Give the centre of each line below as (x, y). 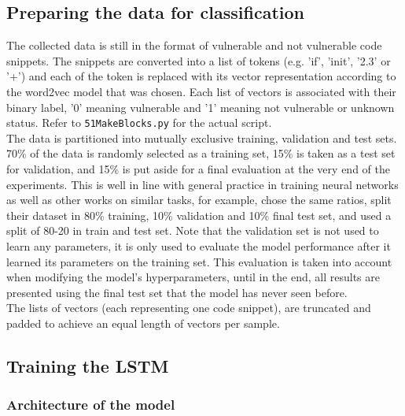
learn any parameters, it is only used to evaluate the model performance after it (199, 245)
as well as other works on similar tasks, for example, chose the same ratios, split (199, 200)
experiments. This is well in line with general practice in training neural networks (202, 184)
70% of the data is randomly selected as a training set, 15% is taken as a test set (201, 153)
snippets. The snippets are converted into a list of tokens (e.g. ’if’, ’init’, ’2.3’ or (199, 60)
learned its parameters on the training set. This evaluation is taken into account (199, 261)
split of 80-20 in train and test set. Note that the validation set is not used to (193, 230)
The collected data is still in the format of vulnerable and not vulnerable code (194, 45)
